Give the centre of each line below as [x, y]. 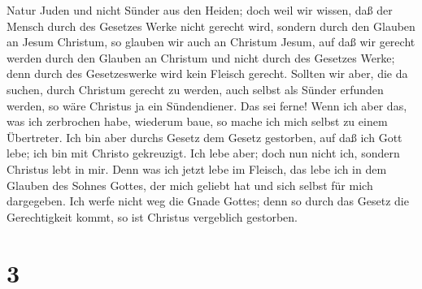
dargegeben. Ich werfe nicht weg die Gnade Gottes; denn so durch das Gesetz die [208, 201]
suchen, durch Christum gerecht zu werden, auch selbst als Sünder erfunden [195, 89]
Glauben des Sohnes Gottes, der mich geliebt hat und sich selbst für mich [190, 185]
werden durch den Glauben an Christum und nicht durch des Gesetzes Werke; [201, 57]
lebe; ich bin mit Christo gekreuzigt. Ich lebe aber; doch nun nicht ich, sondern [203, 153]
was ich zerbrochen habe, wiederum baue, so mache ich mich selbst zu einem [197, 121]
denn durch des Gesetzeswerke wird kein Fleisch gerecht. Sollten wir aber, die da [207, 73]
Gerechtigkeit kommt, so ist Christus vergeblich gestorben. [152, 216]
